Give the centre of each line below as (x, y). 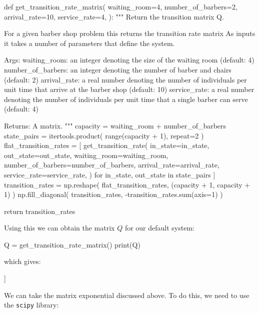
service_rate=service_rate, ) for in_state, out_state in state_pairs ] (110, 174)
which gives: (22, 261)
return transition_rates (40, 211)
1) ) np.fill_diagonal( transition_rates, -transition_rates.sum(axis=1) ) (113, 194)
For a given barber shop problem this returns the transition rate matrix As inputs (130, 33)
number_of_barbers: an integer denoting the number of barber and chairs (118, 69)
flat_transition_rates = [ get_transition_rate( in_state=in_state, (107, 145)
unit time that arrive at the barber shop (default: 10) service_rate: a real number (129, 89)
